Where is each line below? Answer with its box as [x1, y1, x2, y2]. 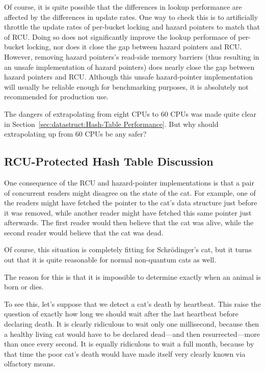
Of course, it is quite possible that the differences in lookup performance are [4, 2, 242, 12]
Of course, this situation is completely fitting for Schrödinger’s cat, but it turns [4, 244, 252, 255]
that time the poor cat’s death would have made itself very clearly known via [4, 348, 246, 359]
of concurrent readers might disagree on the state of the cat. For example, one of [4, 187, 256, 198]
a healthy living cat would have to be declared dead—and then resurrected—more [4, 328, 260, 339]
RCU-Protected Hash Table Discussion [4, 153, 214, 169]
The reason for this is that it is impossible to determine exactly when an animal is [4, 271, 261, 282]
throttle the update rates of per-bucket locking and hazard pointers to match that [4, 21, 260, 32]
